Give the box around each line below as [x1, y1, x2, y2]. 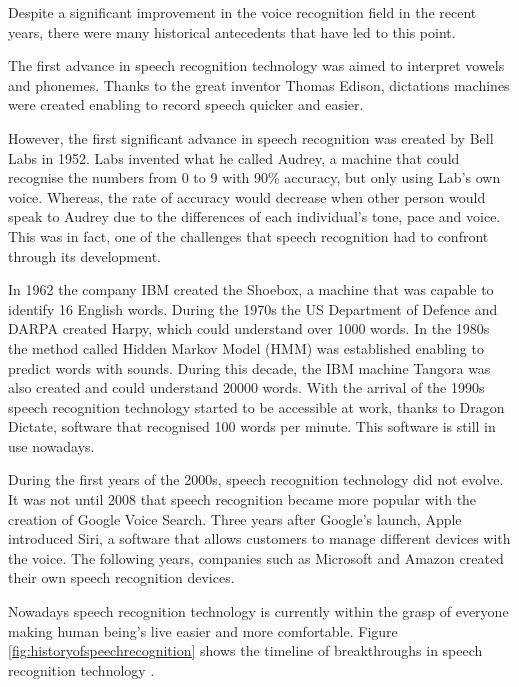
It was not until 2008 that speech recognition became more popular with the [8, 489, 477, 510]
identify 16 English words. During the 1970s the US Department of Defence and [8, 298, 498, 319]
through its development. [8, 245, 161, 266]
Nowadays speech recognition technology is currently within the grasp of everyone [8, 601, 509, 622]
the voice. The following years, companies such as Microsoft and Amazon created [8, 547, 504, 568]
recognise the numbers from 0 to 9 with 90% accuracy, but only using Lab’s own [8, 167, 501, 188]
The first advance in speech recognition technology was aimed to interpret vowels [8, 55, 505, 76]
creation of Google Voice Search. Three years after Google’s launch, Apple [8, 508, 462, 529]
